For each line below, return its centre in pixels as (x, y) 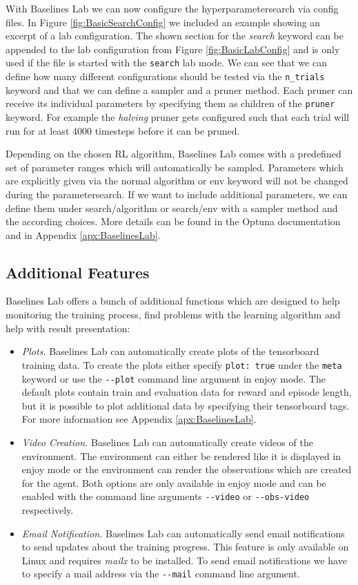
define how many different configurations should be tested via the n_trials (165, 76)
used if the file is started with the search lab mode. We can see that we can (166, 63)
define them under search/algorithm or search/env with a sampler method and (172, 208)
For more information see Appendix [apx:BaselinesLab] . (139, 419)
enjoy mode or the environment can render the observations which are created (187, 469)
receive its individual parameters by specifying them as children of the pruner (170, 103)
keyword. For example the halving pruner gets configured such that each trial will (178, 116)
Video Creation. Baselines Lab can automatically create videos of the (167, 442)
